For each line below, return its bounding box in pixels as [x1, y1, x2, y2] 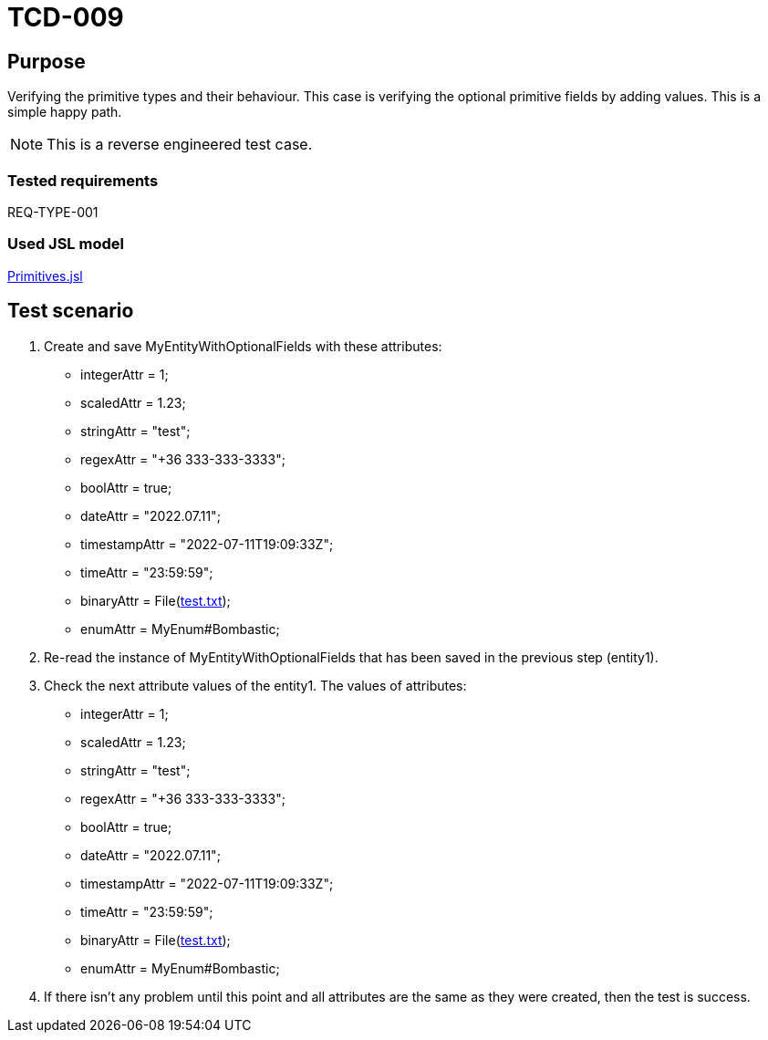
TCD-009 [7, 2, 124, 33]
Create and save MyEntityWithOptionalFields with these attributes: [44, 338, 442, 354]
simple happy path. [7, 104, 122, 120]
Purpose [7, 49, 86, 73]
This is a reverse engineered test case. [47, 135, 313, 154]
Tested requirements [7, 171, 159, 190]
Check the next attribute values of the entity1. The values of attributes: [44, 677, 467, 693]
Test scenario [7, 299, 134, 323]
